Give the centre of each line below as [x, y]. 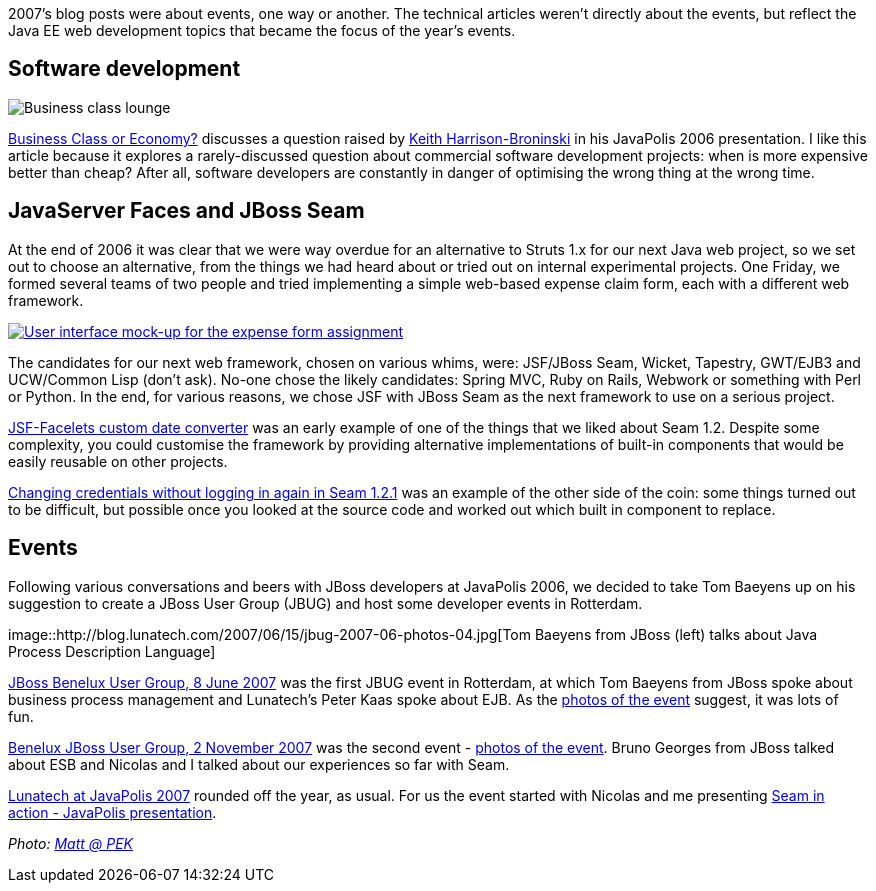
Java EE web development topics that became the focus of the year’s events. [262, 30]
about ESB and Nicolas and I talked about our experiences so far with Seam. [259, 764]
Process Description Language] [112, 651]
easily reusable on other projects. [118, 461]
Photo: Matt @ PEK [71, 843]
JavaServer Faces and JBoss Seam [186, 211]
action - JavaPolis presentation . [112, 812]
